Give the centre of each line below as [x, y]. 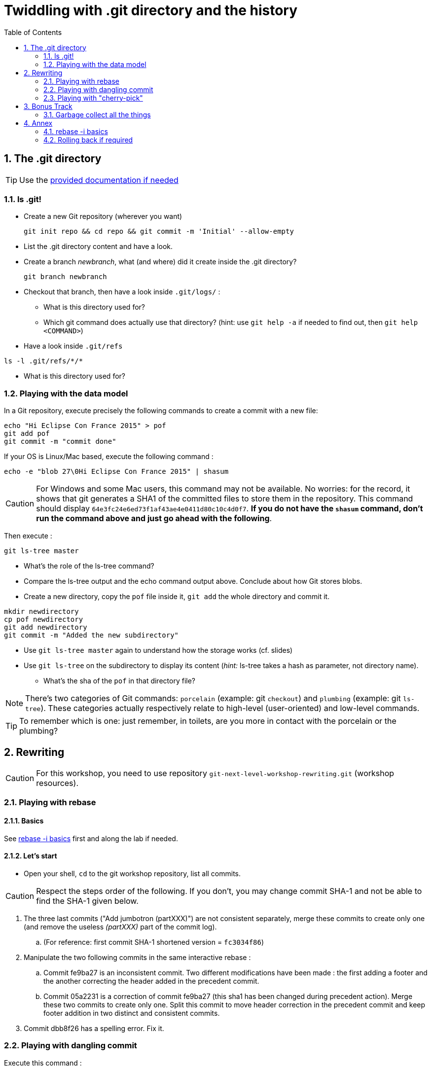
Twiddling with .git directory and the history [151, 10]
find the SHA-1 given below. [87, 901]
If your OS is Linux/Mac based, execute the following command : [109, 457]
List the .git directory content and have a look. [98, 247]
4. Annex [38, 123]
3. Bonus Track [48, 106]
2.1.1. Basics [24, 820]
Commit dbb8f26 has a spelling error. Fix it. [94, 1028]
